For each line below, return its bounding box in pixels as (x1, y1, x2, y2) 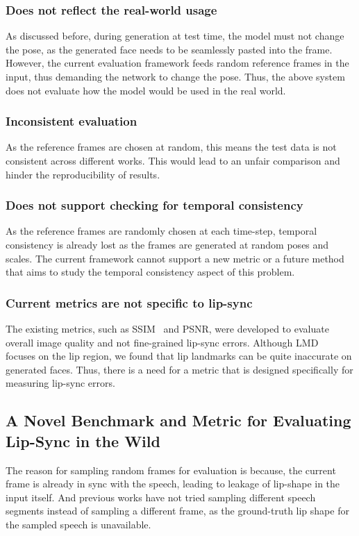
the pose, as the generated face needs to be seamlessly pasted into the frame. (6, 42, 333, 56)
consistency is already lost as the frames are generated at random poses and (6, 237, 329, 251)
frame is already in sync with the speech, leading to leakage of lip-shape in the (6, 476, 340, 491)
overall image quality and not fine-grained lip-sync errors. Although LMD (6, 335, 319, 349)
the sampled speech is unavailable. (6, 517, 151, 531)
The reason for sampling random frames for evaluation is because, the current (6, 462, 336, 477)
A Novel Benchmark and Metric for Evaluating (6, 410, 351, 431)
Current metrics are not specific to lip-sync (6, 294, 253, 311)
